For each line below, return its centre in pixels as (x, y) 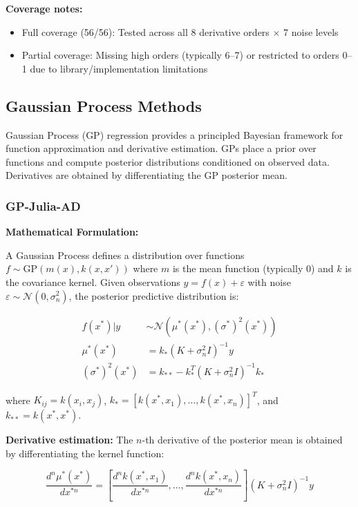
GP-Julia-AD (43, 205)
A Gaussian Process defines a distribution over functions (125, 255)
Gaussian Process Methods (104, 105)
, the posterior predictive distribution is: (154, 295)
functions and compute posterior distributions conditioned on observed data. (168, 161)
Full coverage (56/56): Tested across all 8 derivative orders (145, 31)
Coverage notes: (44, 8)
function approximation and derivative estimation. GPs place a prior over (161, 148)
